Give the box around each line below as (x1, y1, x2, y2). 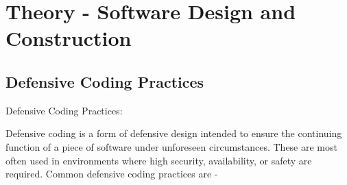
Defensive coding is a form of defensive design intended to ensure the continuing (5, 126, 342, 140)
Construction (5, 24, 132, 52)
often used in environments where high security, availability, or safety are (5, 153, 312, 167)
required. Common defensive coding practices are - (5, 166, 218, 181)
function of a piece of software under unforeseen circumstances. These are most (5, 139, 337, 153)
